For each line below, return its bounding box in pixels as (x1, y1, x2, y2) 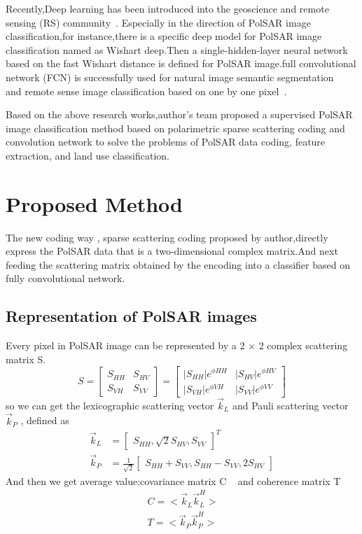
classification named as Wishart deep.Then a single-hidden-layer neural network (6, 42, 348, 57)
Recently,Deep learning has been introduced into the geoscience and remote (6, 1, 329, 15)
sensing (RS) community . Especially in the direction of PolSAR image (6, 15, 311, 29)
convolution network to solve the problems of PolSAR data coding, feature (6, 134, 326, 149)
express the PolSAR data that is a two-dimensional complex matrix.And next (6, 244, 338, 258)
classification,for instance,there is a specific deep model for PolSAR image (6, 29, 322, 43)
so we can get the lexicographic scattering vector (6, 398, 214, 412)
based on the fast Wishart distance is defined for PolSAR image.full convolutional (6, 56, 356, 71)
